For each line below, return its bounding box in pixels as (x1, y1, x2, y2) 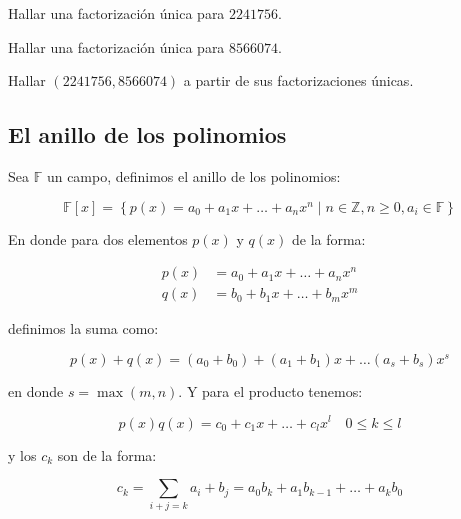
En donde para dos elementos (8, 228, 188, 249)
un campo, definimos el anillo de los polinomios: (46, 165, 341, 186)
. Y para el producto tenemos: (178, 380, 363, 401)
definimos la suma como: (8, 318, 159, 339)
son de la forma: (57, 444, 157, 465)
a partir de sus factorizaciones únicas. (183, 70, 414, 91)
